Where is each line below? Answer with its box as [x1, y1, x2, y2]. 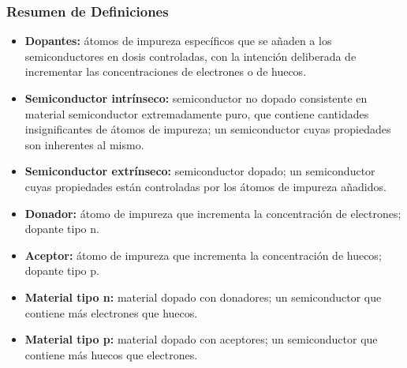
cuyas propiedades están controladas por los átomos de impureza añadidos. [24, 178, 386, 194]
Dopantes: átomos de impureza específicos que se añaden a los [24, 32, 332, 49]
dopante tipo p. [24, 262, 99, 279]
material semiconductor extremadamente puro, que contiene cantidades [24, 105, 369, 122]
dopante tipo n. [24, 220, 99, 237]
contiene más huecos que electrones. [24, 346, 198, 362]
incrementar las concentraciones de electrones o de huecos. [24, 63, 307, 80]
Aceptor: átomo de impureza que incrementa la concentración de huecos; [24, 246, 382, 263]
